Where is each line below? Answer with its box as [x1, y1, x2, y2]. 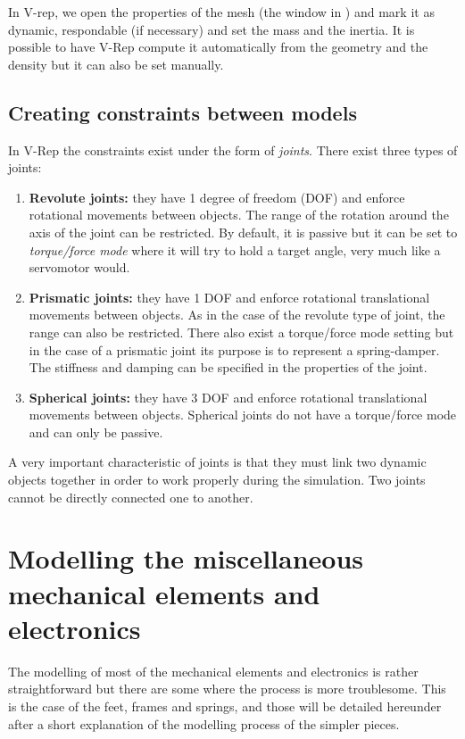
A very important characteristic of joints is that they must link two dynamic [8, 453, 427, 471]
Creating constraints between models [8, 98, 357, 126]
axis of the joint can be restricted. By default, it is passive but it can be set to [29, 222, 458, 241]
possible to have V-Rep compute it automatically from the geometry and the [8, 37, 428, 56]
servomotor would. [29, 258, 130, 277]
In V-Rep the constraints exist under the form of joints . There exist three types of [8, 140, 458, 159]
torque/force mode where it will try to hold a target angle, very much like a [29, 240, 441, 259]
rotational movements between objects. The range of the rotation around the [29, 205, 449, 224]
